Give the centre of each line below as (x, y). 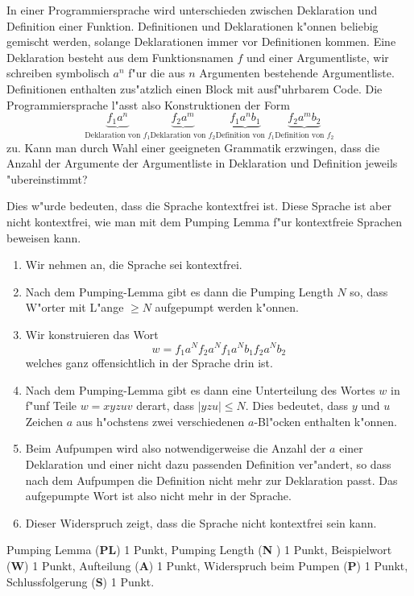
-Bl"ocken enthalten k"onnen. (325, 421)
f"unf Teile (51, 406)
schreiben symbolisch (58, 73)
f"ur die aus (157, 73)
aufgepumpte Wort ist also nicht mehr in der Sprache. (158, 496)
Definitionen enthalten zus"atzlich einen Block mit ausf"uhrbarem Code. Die (195, 88)
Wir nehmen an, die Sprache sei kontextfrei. (134, 265)
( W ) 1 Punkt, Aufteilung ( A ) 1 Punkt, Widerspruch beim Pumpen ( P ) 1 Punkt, (207, 565)
